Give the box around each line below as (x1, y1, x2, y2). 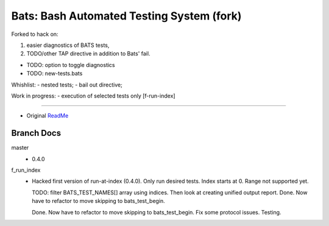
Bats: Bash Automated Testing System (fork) (11, 9, 242, 23)
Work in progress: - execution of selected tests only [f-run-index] (11, 92, 176, 99)
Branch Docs (11, 128, 61, 138)
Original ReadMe (26, 112, 69, 119)
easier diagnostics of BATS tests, (26, 41, 110, 49)
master (11, 144, 29, 152)
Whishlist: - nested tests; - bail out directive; (11, 81, 123, 88)
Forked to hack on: (11, 30, 58, 38)
